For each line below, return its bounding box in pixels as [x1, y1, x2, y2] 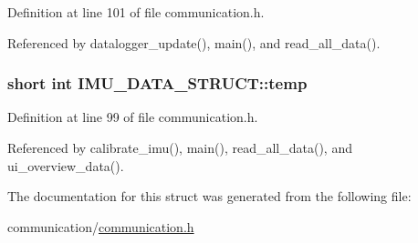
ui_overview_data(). [7, 156, 124, 175]
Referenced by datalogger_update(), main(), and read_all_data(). [7, 33, 381, 52]
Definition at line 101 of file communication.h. [7, 3, 265, 21]
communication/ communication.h [7, 217, 194, 236]
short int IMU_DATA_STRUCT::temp [7, 72, 308, 95]
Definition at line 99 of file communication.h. [7, 107, 258, 127]
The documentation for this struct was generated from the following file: [7, 187, 412, 206]
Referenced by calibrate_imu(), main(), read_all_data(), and [7, 138, 352, 157]
